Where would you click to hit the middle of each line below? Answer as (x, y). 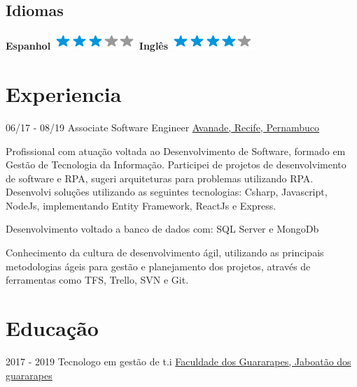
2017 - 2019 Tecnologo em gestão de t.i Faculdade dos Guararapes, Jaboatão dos (178, 361)
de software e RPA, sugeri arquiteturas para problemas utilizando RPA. (160, 178)
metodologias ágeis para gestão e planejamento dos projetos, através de (158, 266)
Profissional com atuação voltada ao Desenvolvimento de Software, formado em (176, 151)
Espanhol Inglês (87, 46)
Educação (52, 328)
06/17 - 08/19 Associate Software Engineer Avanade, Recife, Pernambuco (163, 127)
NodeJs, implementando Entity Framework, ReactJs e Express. (141, 205)
